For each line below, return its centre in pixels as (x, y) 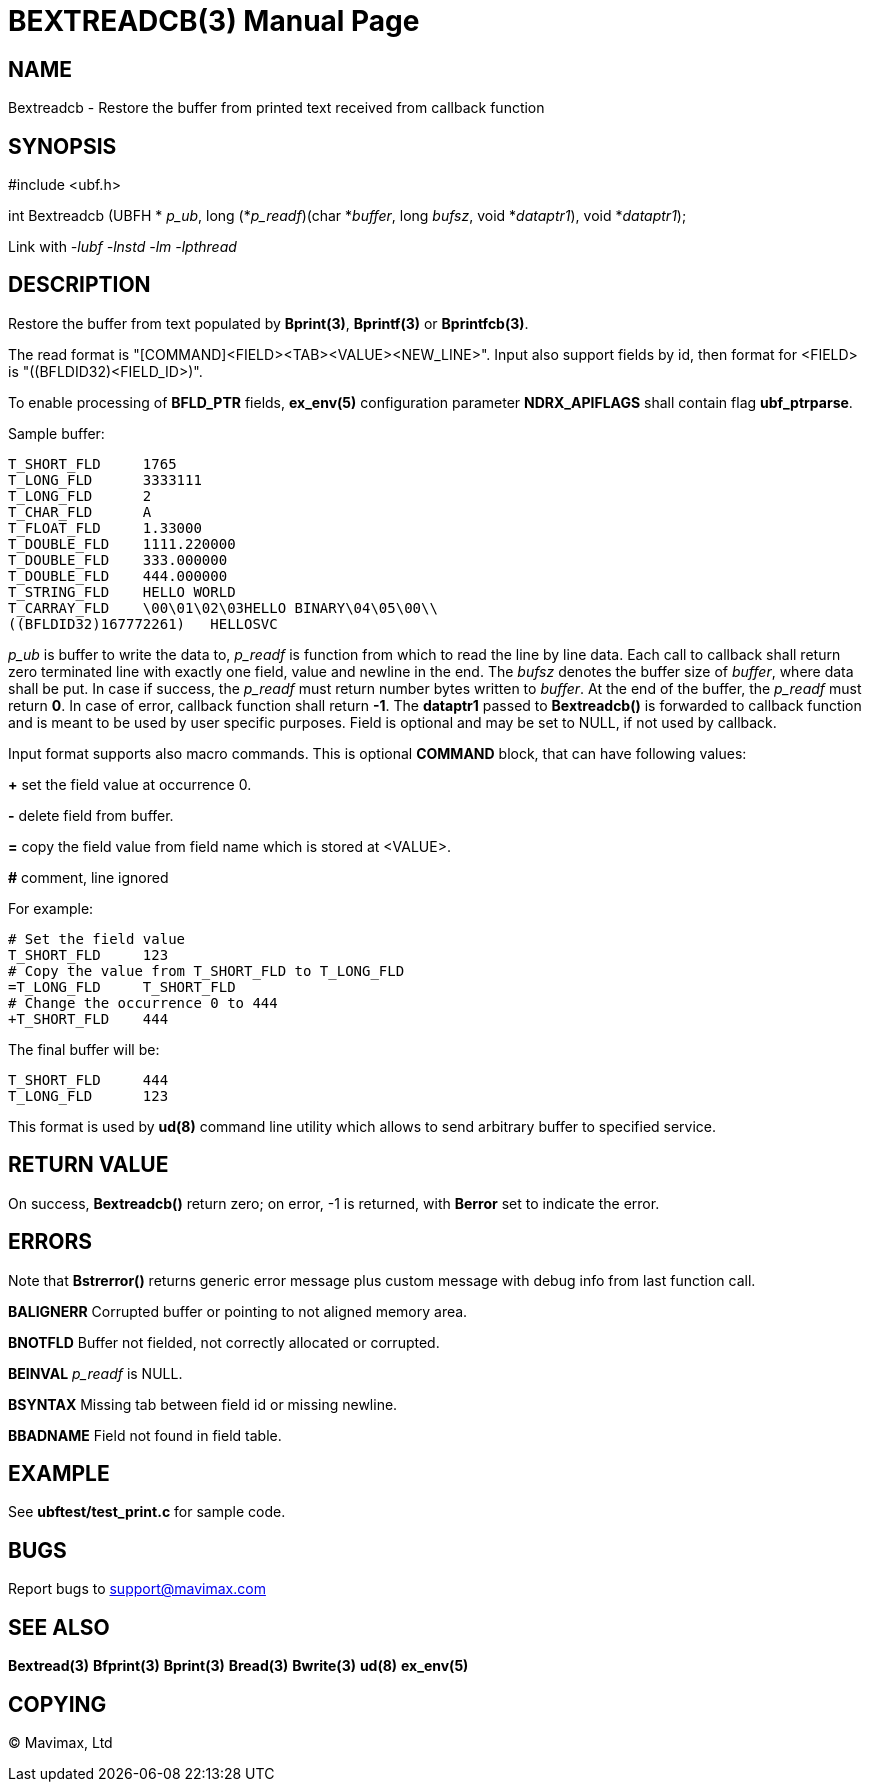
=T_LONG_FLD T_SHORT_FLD (122, 986)
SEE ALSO (59, 1627)
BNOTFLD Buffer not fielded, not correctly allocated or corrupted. (224, 1342)
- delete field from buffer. (91, 815)
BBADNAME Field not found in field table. (145, 1435)
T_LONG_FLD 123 (88, 1095)
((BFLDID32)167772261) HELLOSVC (143, 623)
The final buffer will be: (84, 1049)
